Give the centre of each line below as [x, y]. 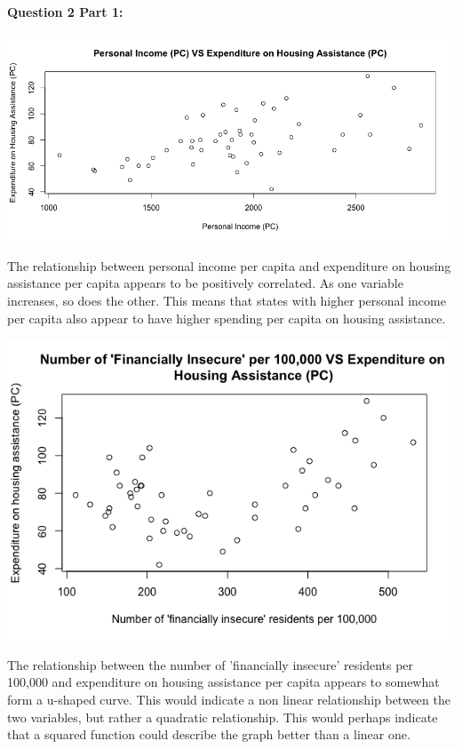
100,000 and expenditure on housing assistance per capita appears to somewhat [223, 682]
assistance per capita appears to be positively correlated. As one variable [205, 283]
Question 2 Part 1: [65, 12]
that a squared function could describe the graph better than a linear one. [209, 734]
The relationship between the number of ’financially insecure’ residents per [211, 664]
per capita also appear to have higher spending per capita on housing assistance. [227, 318]
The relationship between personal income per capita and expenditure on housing [229, 265]
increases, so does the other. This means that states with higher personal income [227, 300]
